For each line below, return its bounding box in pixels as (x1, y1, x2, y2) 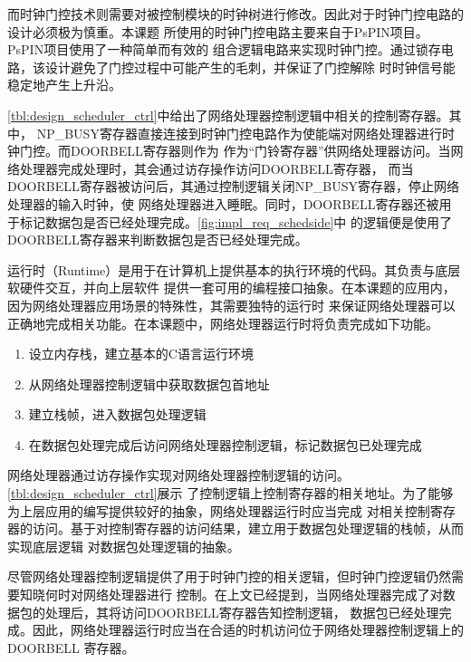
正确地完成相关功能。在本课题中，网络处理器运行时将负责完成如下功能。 (7, 313, 438, 332)
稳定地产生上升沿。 (7, 75, 121, 94)
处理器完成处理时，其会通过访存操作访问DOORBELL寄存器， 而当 (19, 158, 414, 177)
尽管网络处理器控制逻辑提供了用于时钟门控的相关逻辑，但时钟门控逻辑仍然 (7, 567, 451, 586)
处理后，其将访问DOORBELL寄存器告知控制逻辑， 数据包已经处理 (44, 602, 439, 621)
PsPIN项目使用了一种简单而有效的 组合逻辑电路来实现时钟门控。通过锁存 (7, 40, 441, 59)
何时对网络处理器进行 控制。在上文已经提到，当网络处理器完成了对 (44, 585, 443, 604)
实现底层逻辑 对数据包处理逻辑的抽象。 (7, 536, 240, 555)
